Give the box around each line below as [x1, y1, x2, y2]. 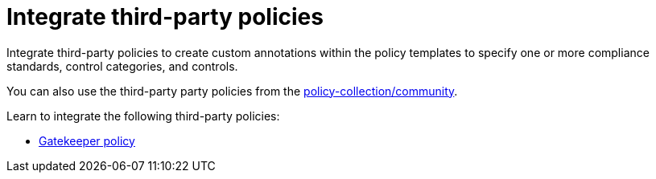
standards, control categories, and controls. [6, 59, 238, 73]
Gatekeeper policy [39, 133, 135, 148]
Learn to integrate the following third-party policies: [6, 108, 280, 123]
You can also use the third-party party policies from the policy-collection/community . [6, 83, 458, 98]
